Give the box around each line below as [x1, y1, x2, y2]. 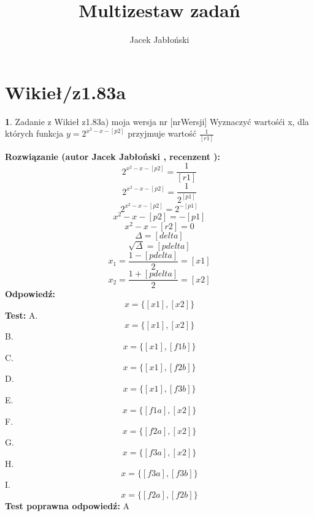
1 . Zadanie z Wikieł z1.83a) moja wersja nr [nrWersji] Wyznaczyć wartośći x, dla [5, 115, 309, 127]
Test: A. [5, 308, 38, 321]
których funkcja [5, 127, 64, 140]
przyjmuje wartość [128, 127, 197, 140]
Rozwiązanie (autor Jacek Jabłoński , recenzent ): [5, 150, 221, 162]
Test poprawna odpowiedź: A [5, 499, 130, 512]
